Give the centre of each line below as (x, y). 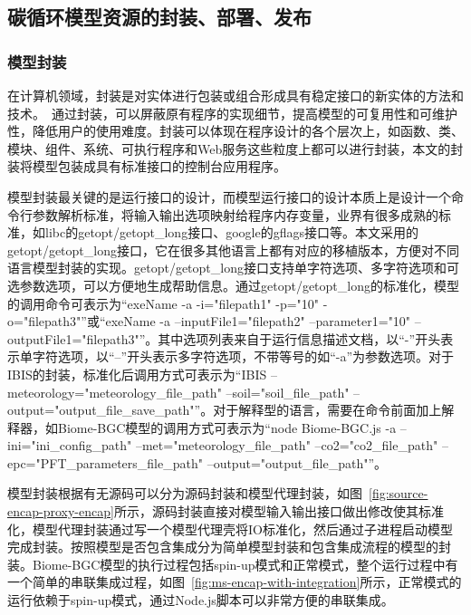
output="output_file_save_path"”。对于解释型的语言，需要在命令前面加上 (225, 410)
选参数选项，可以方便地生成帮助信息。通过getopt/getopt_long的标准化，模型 (233, 285)
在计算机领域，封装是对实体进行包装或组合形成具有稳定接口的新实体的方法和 (235, 95)
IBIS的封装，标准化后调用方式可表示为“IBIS (137, 374)
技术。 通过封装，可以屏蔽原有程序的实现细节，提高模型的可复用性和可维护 (232, 113)
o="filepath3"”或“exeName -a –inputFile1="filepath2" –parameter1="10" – (214, 321)
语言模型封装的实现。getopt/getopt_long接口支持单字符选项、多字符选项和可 (233, 268)
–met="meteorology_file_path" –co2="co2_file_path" (287, 445)
